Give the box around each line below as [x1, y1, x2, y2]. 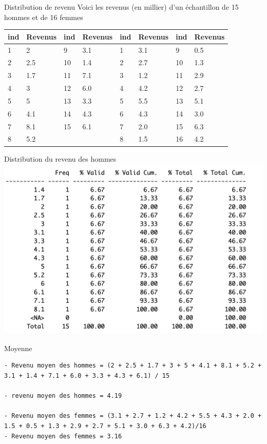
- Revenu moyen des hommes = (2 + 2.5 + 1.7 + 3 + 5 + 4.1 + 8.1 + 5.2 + [4, 362, 262, 370]
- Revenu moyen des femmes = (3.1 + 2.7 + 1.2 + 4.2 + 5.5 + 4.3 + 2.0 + [4, 412, 262, 420]
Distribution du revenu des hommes [4, 153, 117, 164]
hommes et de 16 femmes [4, 11, 83, 22]
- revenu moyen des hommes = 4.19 [4, 392, 122, 400]
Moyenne [4, 342, 32, 353]
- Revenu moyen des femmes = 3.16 [4, 432, 122, 440]
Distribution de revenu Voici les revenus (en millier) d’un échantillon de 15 [4, 2, 239, 12]
